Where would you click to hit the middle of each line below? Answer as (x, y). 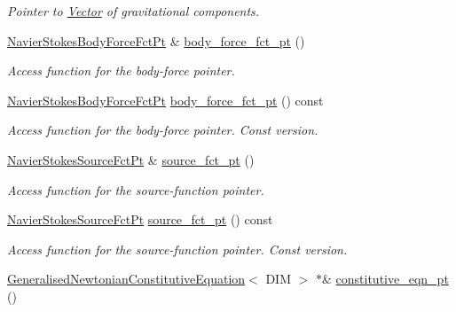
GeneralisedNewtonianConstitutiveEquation (126, 279)
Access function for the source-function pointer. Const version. (177, 249)
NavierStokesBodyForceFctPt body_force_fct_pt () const (165, 100)
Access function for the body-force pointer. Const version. (163, 130)
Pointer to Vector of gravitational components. (134, 11)
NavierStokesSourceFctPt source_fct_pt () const (140, 219)
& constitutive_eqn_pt (385, 279)
